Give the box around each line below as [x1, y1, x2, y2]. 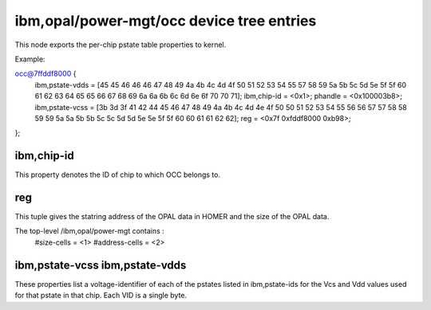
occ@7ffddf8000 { [14, 69, 77, 79]
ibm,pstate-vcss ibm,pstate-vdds [14, 258, 187, 272]
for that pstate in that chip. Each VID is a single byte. [14, 291, 188, 300]
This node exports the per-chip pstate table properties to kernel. [14, 40, 227, 49]
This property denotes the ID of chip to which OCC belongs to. [14, 170, 221, 179]
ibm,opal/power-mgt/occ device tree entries [14, 12, 317, 29]
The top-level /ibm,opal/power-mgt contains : [14, 226, 165, 236]
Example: [14, 54, 45, 64]
